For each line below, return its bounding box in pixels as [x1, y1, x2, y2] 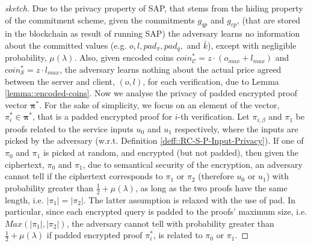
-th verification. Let [177, 110, 250, 123]
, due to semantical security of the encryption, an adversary [82, 158, 303, 170]
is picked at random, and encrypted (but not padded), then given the [43, 146, 298, 159]
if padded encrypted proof [46, 229, 143, 241]
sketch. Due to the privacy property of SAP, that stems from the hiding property [5, 2, 303, 14]
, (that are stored [236, 13, 301, 26]
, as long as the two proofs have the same [135, 181, 288, 194]
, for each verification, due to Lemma [143, 75, 279, 87]
